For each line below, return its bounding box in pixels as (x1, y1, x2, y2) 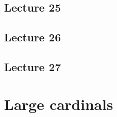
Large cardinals (4, 93, 113, 114)
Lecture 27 (4, 58, 61, 74)
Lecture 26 (4, 29, 61, 45)
